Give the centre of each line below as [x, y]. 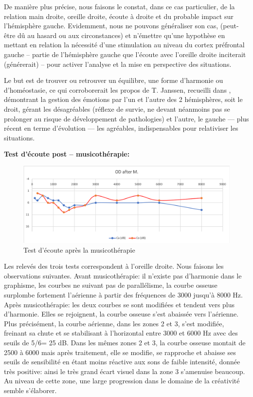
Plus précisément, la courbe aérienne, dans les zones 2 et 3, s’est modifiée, [114, 323]
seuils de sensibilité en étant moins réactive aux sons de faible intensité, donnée [122, 362]
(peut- [229, 26]
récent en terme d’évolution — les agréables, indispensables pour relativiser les [121, 128]
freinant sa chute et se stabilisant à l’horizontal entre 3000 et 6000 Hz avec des [121, 333]
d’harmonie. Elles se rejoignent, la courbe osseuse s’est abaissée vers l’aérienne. [121, 314]
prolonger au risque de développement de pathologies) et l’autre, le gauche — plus [126, 118]
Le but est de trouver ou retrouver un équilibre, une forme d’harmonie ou [114, 80]
